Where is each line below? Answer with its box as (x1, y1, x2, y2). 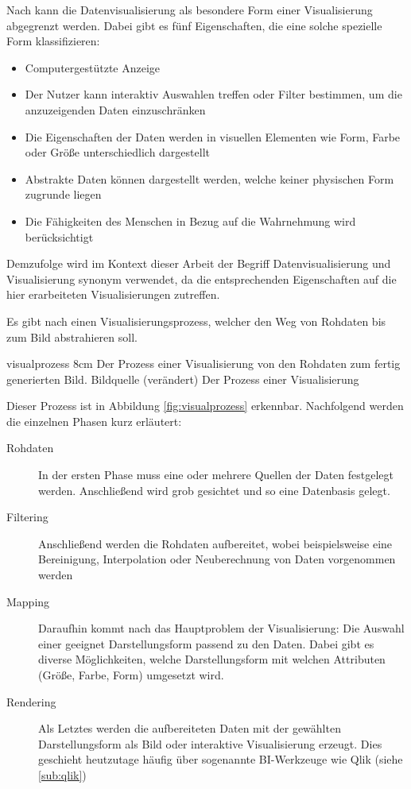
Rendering (6, 693, 56, 710)
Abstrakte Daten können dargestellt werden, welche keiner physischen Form (25, 170, 394, 187)
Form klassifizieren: (6, 33, 100, 49)
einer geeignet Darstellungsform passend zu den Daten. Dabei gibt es (38, 635, 374, 652)
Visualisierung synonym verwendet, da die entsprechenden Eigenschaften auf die (6, 270, 397, 287)
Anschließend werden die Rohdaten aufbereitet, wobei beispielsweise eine (38, 535, 393, 551)
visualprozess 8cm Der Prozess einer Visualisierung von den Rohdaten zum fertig (6, 355, 401, 372)
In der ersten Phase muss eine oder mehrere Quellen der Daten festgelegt (38, 466, 394, 483)
